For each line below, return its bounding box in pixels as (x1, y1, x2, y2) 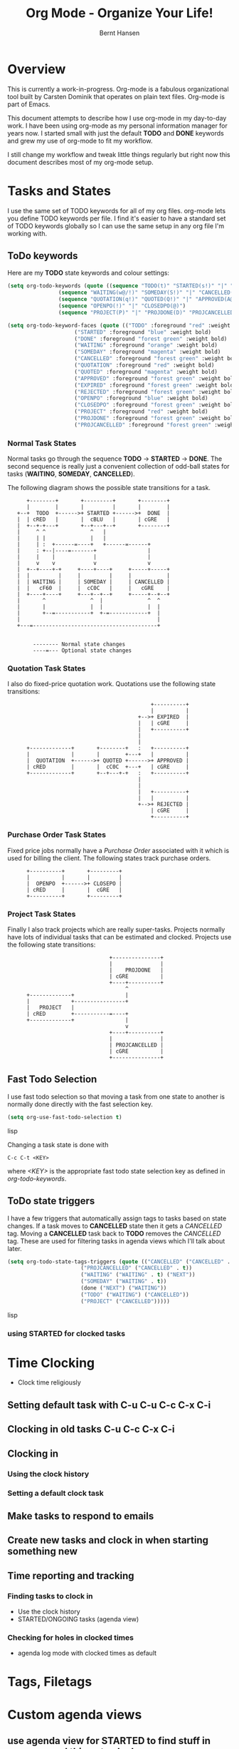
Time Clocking (7, 1355, 95, 1371)
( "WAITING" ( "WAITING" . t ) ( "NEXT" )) (80, 1271, 196, 1278)
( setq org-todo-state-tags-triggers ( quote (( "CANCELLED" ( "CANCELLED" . (7, 1258, 231, 1265)
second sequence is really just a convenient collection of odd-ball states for (7, 462, 230, 471)
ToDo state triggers (7, 1195, 95, 1207)
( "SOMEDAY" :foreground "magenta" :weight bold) (74, 348, 221, 356)
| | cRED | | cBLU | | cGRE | (16, 516, 171, 524)
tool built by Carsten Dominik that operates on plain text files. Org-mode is (7, 92, 225, 101)
